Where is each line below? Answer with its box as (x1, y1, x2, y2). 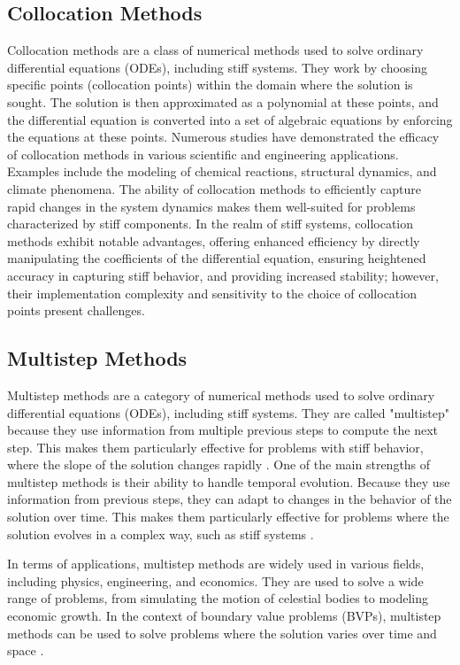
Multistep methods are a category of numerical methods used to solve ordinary (7, 385, 435, 404)
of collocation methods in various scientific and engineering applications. (7, 144, 399, 163)
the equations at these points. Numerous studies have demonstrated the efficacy (7, 128, 440, 146)
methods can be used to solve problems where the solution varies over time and (7, 623, 437, 642)
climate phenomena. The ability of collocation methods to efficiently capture (7, 179, 421, 197)
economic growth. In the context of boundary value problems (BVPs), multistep (7, 607, 441, 625)
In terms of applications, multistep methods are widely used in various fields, (7, 554, 425, 573)
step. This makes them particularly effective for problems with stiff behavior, (7, 437, 424, 456)
